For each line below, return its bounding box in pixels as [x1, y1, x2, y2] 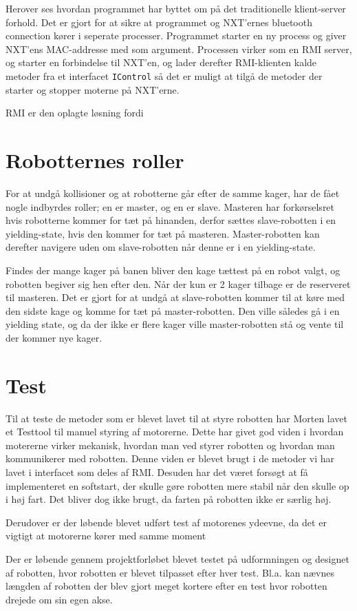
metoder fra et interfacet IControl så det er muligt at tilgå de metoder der [6, 68, 323, 83]
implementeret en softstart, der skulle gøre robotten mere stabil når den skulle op [6, 478, 349, 493]
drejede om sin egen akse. [6, 592, 113, 606]
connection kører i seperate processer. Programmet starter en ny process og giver [6, 28, 347, 43]
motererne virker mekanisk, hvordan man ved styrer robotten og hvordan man [6, 437, 335, 452]
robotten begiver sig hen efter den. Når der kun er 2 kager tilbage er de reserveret [6, 276, 351, 291]
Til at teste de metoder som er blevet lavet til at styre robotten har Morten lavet [6, 411, 348, 425]
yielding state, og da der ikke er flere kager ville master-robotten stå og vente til [6, 317, 344, 331]
